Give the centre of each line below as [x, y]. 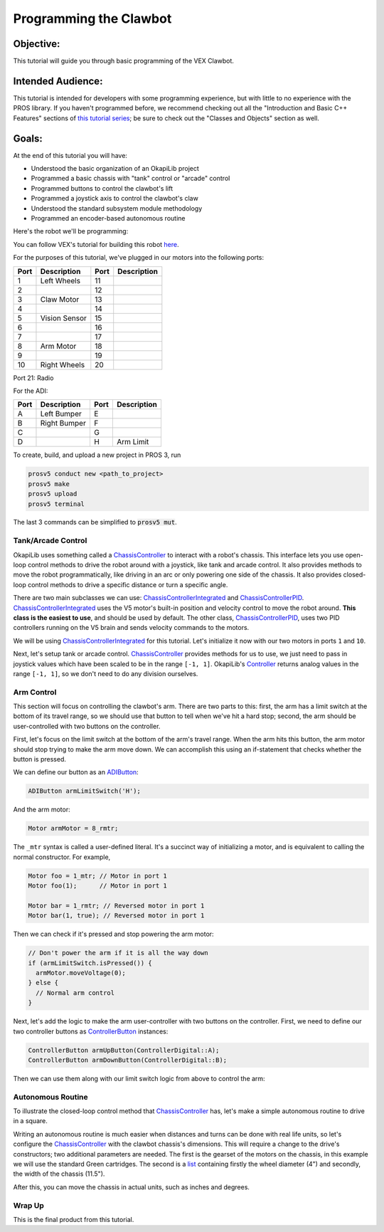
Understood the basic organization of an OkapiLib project [115, 169]
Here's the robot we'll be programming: [71, 231]
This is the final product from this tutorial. [74, 1219]
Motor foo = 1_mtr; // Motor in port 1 [97, 876]
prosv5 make [49, 484]
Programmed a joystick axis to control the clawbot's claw [114, 199]
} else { [43, 983]
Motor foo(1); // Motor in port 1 [97, 886]
